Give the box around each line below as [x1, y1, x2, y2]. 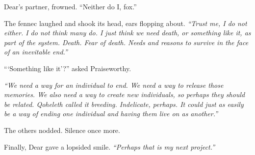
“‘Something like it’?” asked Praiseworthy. [4, 63, 131, 73]
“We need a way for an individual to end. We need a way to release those [4, 79, 224, 90]
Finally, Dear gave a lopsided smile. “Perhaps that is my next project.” [4, 141, 215, 152]
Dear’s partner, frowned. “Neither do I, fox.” [4, 1, 137, 11]
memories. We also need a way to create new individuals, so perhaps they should [4, 89, 245, 100]
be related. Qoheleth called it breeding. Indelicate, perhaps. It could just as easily [4, 99, 244, 109]
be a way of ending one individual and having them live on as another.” [4, 108, 218, 119]
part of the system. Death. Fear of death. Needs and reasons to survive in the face [4, 37, 249, 47]
